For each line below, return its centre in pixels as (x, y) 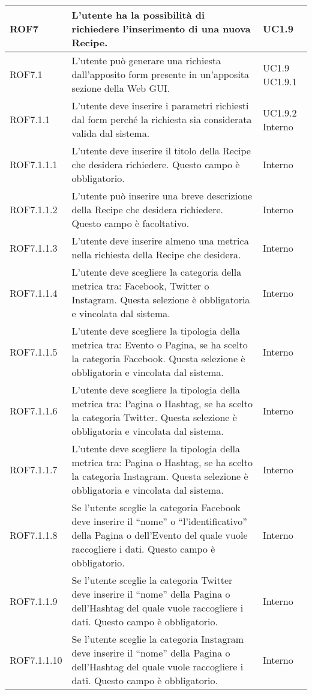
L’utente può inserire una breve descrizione (162, 196)
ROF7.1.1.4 (34, 293)
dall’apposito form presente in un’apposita (160, 74)
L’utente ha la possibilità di (138, 15)
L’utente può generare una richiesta (146, 60)
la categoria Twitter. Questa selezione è (154, 417)
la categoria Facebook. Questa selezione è (158, 358)
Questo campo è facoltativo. (130, 223)
